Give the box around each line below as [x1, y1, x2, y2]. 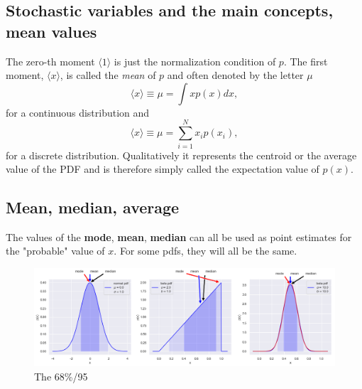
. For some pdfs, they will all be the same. [114, 243, 297, 258]
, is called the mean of [60, 68, 156, 82]
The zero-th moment [6, 53, 95, 68]
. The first [283, 53, 328, 68]
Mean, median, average [6, 196, 180, 218]
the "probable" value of [6, 243, 105, 258]
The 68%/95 [34, 368, 88, 383]
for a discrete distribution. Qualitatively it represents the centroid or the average [6, 147, 357, 162]
